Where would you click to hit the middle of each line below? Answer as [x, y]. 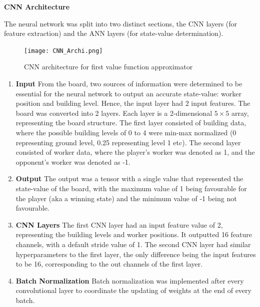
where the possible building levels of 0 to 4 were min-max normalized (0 [126, 132]
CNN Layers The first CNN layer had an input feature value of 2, [119, 224]
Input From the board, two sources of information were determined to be [129, 84]
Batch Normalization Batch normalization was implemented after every [130, 280]
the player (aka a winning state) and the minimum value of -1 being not [126, 198]
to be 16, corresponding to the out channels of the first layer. [109, 264]
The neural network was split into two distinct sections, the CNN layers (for [121, 23]
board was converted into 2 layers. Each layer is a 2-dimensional [114, 113]
